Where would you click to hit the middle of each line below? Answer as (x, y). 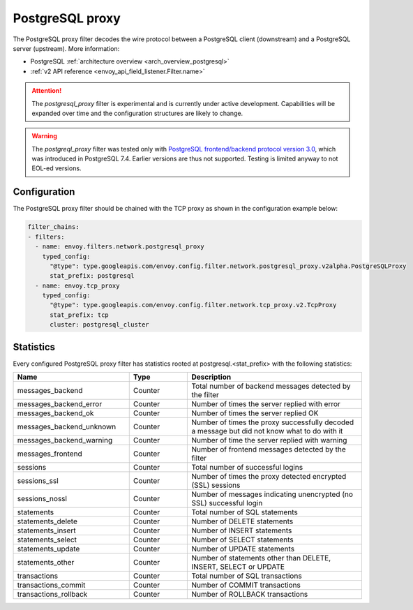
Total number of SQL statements (245, 512)
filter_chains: (53, 227)
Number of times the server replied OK (255, 413)
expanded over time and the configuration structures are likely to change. (137, 113)
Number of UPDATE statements (243, 549)
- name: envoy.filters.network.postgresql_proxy (120, 247)
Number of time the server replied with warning (269, 440)
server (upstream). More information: (66, 48)
